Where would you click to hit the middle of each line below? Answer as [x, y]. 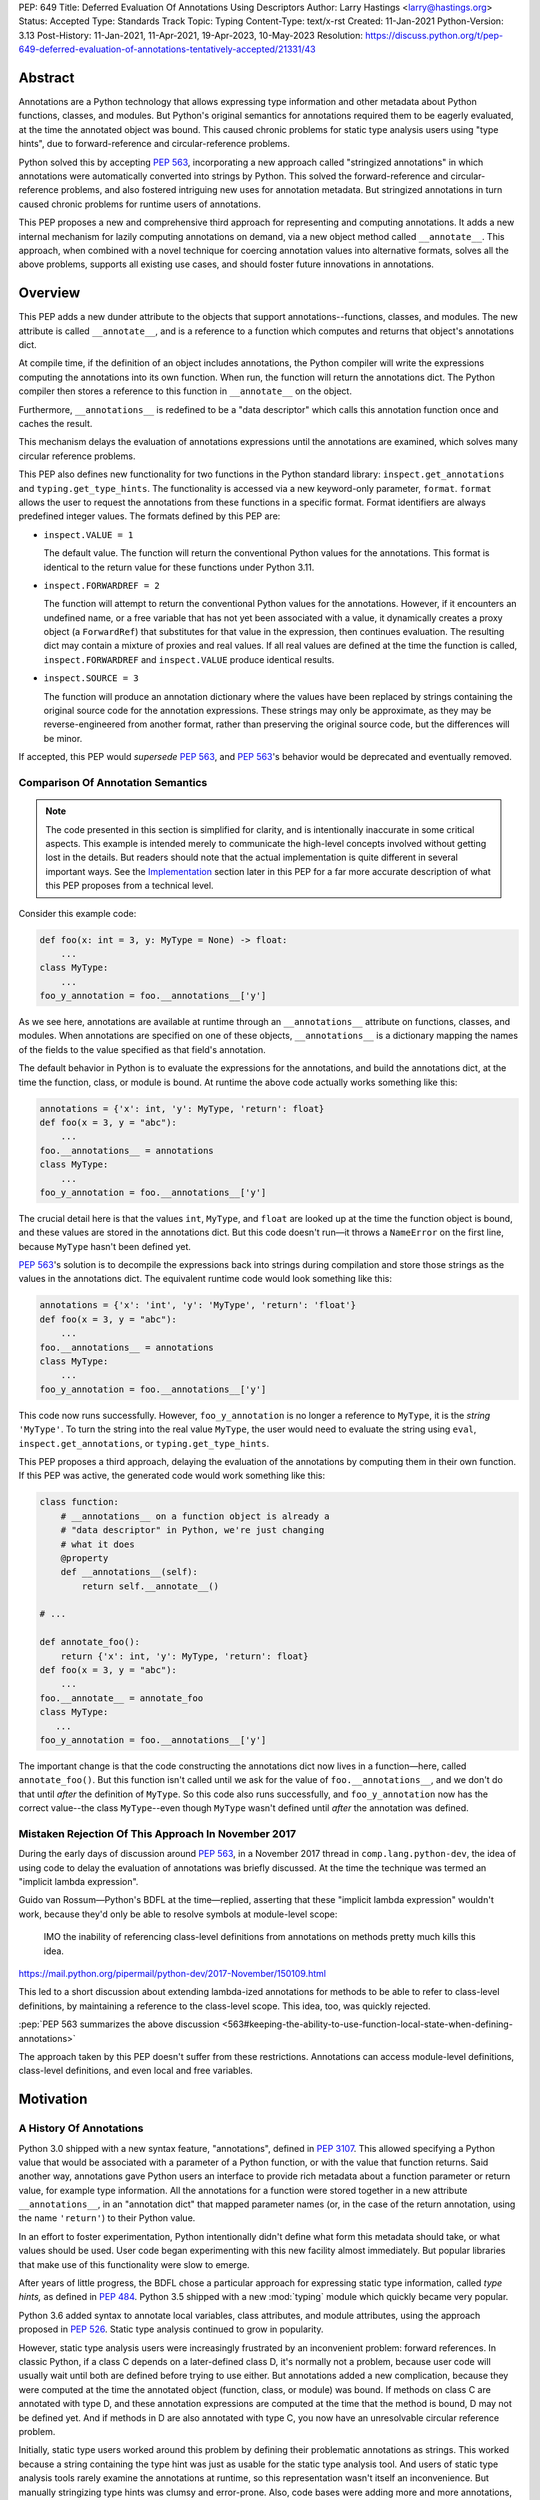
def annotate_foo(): [89, 1642]
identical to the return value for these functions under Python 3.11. [179, 567]
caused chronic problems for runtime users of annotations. [140, 204]
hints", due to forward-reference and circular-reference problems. [154, 144]
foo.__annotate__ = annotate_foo [121, 1698]
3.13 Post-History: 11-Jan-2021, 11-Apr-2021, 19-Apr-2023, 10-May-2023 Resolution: [191, 35]
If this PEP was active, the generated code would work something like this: [172, 1476]
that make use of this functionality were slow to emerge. [134, 2264]
